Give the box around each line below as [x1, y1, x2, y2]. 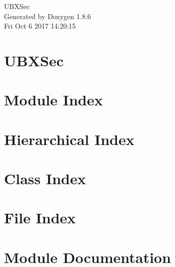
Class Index [4, 168, 86, 189]
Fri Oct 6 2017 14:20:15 [4, 21, 76, 31]
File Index [4, 207, 76, 228]
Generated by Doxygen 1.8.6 [4, 11, 91, 21]
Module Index [4, 89, 103, 110]
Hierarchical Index [4, 128, 134, 149]
